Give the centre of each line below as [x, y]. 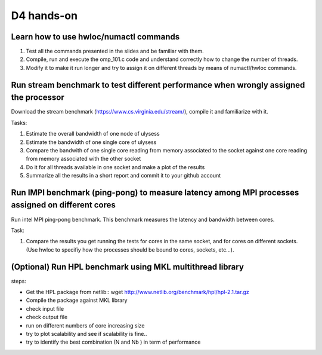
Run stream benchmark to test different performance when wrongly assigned [158, 85]
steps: [18, 281]
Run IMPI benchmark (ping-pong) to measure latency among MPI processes [155, 192]
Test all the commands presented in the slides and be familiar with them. [115, 51]
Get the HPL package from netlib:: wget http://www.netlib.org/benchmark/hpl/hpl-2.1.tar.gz [138, 292]
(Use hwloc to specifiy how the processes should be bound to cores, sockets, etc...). [130, 250]
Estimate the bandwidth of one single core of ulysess [91, 142]
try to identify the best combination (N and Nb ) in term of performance [113, 342]
